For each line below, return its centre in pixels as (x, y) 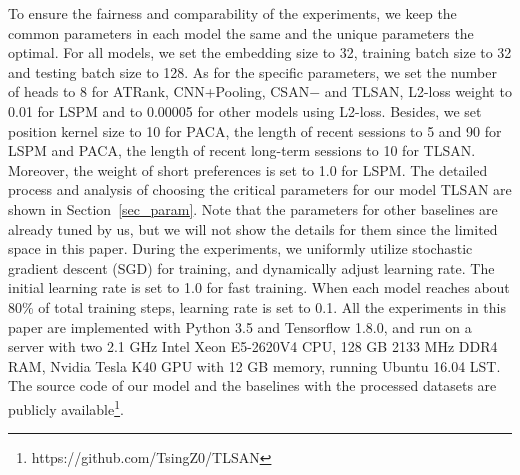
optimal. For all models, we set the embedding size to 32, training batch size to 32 (260, 52)
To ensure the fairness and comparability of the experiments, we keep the (232, 13)
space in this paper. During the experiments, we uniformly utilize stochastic (240, 248)
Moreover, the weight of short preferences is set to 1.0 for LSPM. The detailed (248, 169)
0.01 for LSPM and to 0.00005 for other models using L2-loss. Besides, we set (245, 110)
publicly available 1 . (66, 407)
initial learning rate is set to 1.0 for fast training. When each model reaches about (259, 287)
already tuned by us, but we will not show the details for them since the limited (253, 228)
